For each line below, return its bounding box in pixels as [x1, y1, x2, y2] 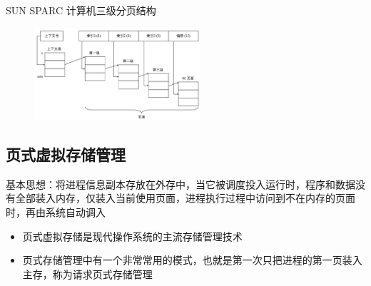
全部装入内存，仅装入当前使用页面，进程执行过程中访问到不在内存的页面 [15, 190, 355, 205]
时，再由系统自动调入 [6, 205, 106, 220]
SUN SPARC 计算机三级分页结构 [6, 3, 156, 17]
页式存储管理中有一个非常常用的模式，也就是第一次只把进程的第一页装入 [22, 252, 362, 267]
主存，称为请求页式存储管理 [22, 266, 153, 281]
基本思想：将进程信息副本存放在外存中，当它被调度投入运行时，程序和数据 [6, 176, 355, 191]
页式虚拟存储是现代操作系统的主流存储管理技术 [22, 228, 243, 243]
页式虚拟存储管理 [6, 143, 126, 165]
